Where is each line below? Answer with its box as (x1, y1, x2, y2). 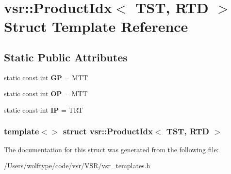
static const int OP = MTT (4, 88, 88, 99)
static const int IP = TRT (4, 104, 83, 115)
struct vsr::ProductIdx (63, 125, 153, 137)
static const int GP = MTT (4, 72, 88, 82)
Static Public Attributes (4, 49, 128, 64)
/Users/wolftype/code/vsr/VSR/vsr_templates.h (4, 160, 150, 171)
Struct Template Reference (4, 16, 188, 36)
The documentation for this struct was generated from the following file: (4, 144, 219, 154)
